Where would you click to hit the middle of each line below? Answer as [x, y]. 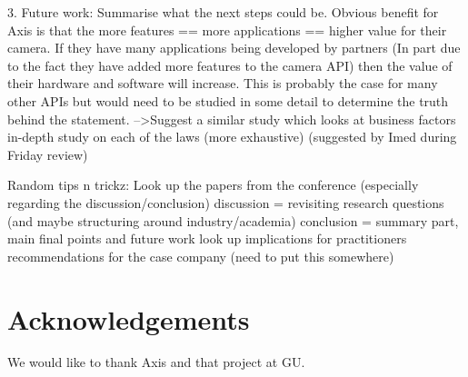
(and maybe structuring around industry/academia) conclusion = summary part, [233, 220]
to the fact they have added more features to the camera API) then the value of [230, 65]
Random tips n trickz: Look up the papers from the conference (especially [213, 185]
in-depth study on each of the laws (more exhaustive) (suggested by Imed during [232, 137]
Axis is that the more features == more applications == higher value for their [227, 30]
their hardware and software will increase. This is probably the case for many [223, 83]
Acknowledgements [129, 318]
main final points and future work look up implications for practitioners [207, 238]
